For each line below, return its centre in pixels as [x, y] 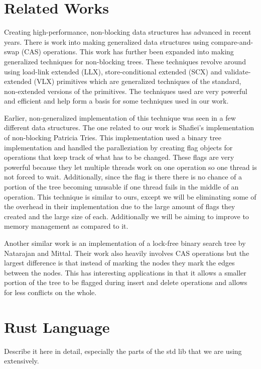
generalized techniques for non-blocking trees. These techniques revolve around [125, 61]
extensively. [22, 361]
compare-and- [232, 41]
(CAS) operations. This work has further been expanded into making [127, 52]
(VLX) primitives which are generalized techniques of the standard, [138, 81]
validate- [237, 71]
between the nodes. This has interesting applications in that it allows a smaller [125, 272]
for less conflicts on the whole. [50, 292]
